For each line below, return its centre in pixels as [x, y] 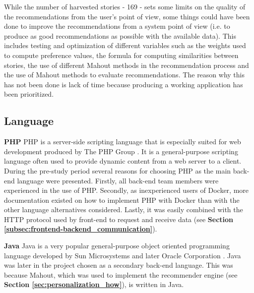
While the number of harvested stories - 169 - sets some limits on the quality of [125, 6]
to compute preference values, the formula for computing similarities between [121, 55]
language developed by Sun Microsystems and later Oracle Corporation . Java [123, 255]
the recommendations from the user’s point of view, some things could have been [127, 16]
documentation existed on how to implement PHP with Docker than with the [122, 200]
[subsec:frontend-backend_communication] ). [81, 229]
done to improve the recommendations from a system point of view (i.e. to [117, 26]
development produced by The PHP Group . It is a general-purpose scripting [121, 151]
